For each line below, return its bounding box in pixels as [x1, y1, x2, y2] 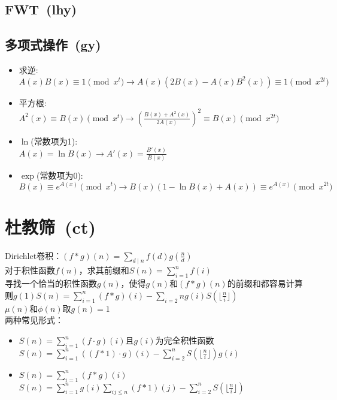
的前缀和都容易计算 [227, 277, 303, 290]
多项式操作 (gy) [5, 35, 101, 54]
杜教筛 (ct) [5, 214, 96, 239]
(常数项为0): [36, 169, 83, 181]
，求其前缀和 [78, 264, 129, 276]
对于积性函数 [5, 264, 55, 276]
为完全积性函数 [155, 334, 214, 347]
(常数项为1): [31, 134, 78, 147]
